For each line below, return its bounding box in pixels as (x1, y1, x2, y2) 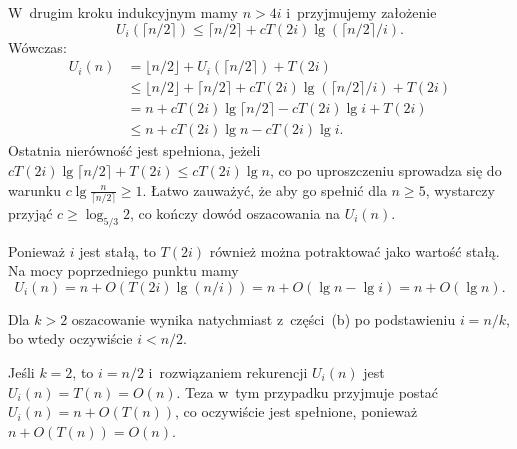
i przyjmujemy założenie (286, 2, 437, 22)
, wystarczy (425, 179, 495, 200)
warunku (8, 179, 61, 200)
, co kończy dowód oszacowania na (129, 202, 340, 223)
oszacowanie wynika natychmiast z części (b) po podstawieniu (71, 308, 456, 329)
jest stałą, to (79, 240, 156, 261)
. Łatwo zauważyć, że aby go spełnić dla (142, 179, 387, 200)
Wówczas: (8, 36, 67, 57)
